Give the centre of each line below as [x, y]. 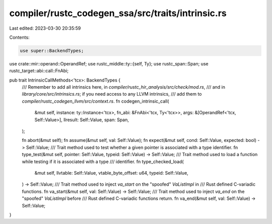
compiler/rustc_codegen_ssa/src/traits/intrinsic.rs [118, 13]
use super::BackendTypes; [52, 51]
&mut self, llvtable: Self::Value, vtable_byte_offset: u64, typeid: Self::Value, [111, 173]
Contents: [19, 37]
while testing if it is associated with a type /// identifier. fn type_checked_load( [103, 162]
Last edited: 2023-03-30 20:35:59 [45, 28]
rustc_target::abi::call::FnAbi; [39, 71]
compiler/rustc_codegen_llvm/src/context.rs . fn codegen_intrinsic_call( [95, 101]
